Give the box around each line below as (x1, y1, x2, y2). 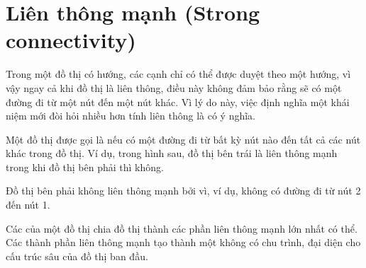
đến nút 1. (6, 197, 50, 212)
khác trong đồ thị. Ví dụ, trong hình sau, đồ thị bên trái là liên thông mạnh (6, 146, 338, 161)
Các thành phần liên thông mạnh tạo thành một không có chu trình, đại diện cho (6, 235, 361, 250)
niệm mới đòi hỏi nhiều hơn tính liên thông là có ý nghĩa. (6, 108, 255, 123)
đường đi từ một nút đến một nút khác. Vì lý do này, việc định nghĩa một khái (6, 94, 350, 109)
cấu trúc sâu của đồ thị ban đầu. (6, 248, 148, 263)
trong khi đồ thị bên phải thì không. (6, 159, 164, 174)
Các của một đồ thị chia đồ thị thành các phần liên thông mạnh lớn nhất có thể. (6, 221, 357, 235)
